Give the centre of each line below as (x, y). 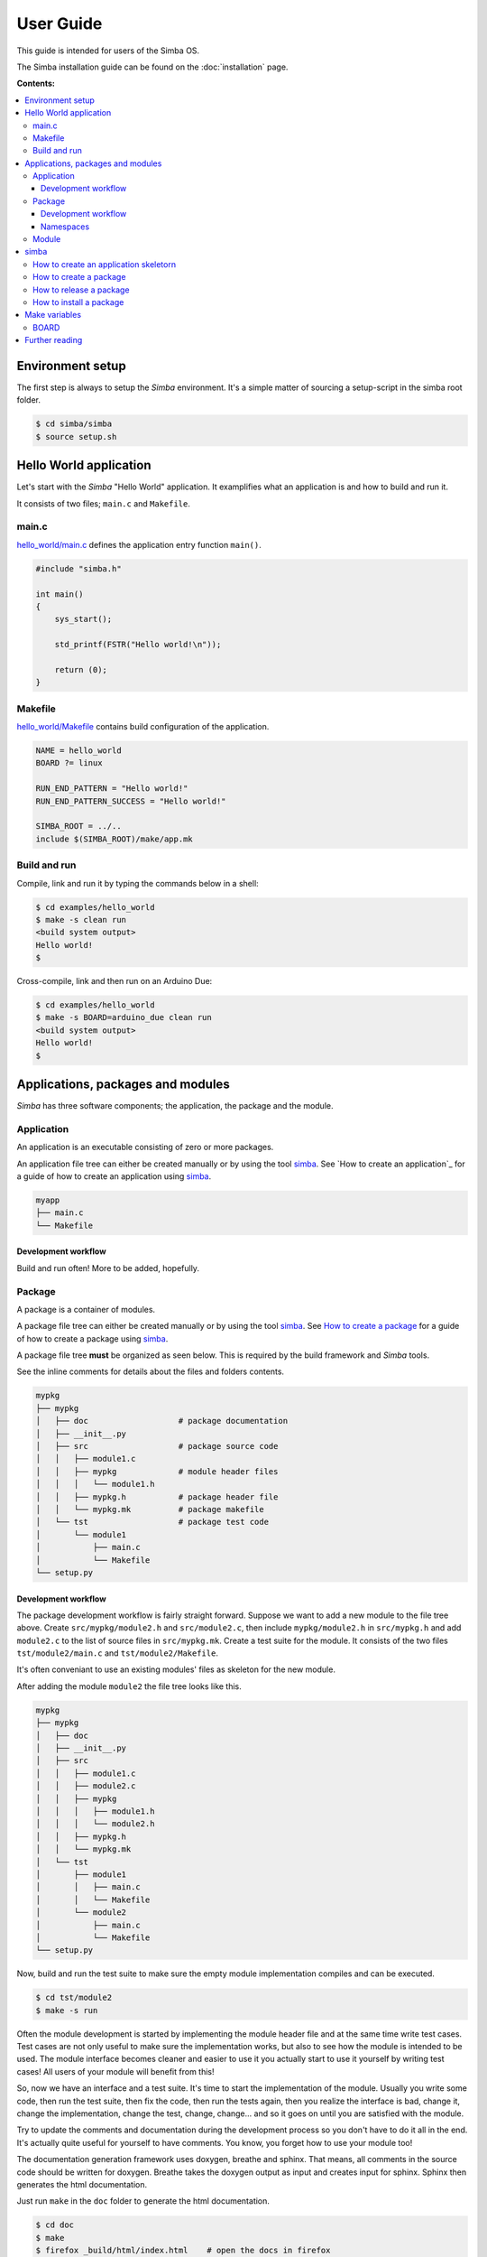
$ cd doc (55, 2225)
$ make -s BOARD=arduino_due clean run (124, 1017)
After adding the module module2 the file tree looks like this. (129, 1686)
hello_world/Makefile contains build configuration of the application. (143, 727)
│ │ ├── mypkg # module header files (157, 1471)
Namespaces (65, 227)
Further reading (54, 340)
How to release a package (81, 290)
